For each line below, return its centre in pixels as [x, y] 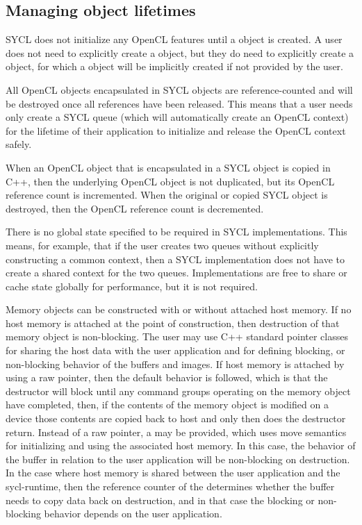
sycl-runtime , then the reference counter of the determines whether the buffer [170, 486]
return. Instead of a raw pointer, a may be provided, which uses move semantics [176, 432]
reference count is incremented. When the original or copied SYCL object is [167, 195]
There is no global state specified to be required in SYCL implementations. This [176, 232]
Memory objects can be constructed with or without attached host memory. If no [179, 309]
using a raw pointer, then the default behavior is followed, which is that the [167, 377]
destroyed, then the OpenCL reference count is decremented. [135, 208]
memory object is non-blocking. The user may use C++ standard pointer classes [177, 336]
